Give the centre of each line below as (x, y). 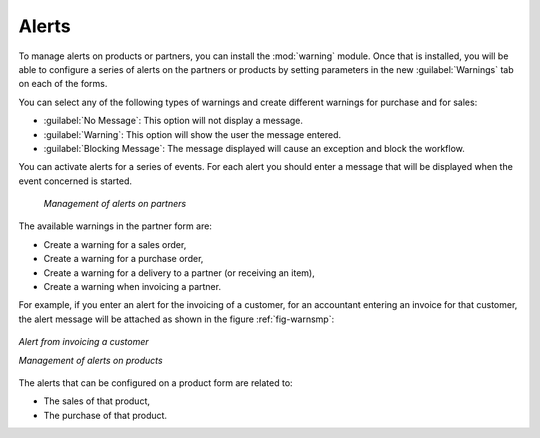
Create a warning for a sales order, (115, 244)
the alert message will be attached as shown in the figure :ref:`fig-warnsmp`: (176, 319)
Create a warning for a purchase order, (123, 259)
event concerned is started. (75, 181)
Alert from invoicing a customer (83, 342)
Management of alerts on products (91, 360)
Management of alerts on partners (115, 204)
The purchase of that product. (105, 415)
